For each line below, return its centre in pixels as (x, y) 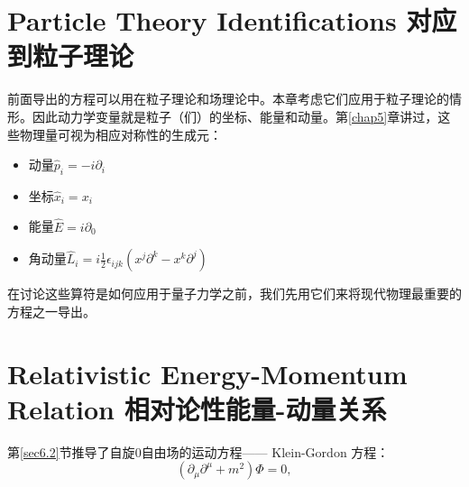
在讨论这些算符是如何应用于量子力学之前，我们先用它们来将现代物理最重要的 (234, 294)
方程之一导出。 (51, 311)
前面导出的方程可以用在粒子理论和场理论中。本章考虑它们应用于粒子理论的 (228, 99)
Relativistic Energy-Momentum (207, 373)
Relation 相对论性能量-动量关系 (197, 408)
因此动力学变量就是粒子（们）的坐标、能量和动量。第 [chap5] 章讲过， (235, 116)
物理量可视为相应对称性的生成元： (120, 134)
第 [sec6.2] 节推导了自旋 (71, 451)
